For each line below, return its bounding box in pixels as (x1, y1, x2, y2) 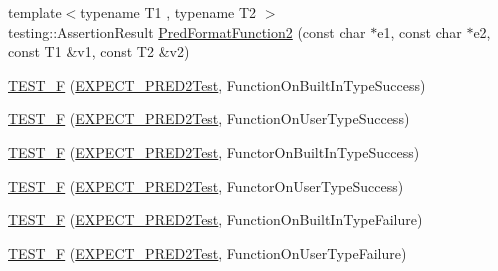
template (8, 2, 62, 22)
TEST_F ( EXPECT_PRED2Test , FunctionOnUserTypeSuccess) (8, 108, 410, 129)
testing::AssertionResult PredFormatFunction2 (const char (8, 21, 366, 42)
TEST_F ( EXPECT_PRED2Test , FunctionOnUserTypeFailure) (8, 242, 407, 263)
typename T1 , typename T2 (80, 2, 257, 22)
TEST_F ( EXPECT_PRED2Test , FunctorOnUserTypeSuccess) (8, 175, 404, 196)
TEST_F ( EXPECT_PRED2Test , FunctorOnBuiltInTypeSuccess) (8, 141, 420, 162)
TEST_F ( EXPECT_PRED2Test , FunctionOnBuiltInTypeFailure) (8, 209, 423, 230)
